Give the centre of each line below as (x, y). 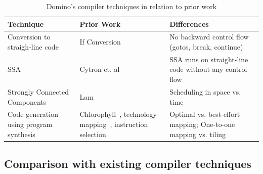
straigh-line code (33, 47)
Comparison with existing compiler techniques (128, 164)
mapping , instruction (114, 124)
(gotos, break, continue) (206, 47)
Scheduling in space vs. (205, 91)
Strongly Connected (38, 91)
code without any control (208, 69)
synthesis (21, 134)
